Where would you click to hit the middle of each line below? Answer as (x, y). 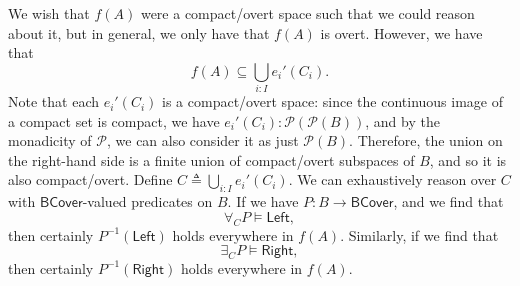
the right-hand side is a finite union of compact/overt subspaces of (211, 159)
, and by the (402, 120)
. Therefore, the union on (426, 140)
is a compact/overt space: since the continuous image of (332, 101)
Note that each (53, 101)
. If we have (263, 201)
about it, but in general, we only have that (139, 32)
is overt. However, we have (401, 32)
